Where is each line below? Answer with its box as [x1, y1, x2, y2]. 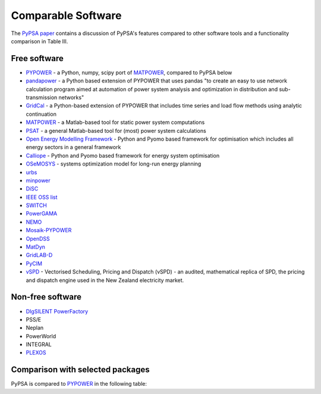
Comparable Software [11, 9, 122, 22]
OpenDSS [26, 235, 50, 242]
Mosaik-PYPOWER [26, 227, 72, 234]
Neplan [26, 324, 44, 332]
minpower [26, 177, 51, 184]
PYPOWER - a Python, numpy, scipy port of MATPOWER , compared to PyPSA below [26, 69, 232, 76]
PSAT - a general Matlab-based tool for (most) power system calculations [26, 127, 206, 134]
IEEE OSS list [26, 193, 58, 201]
